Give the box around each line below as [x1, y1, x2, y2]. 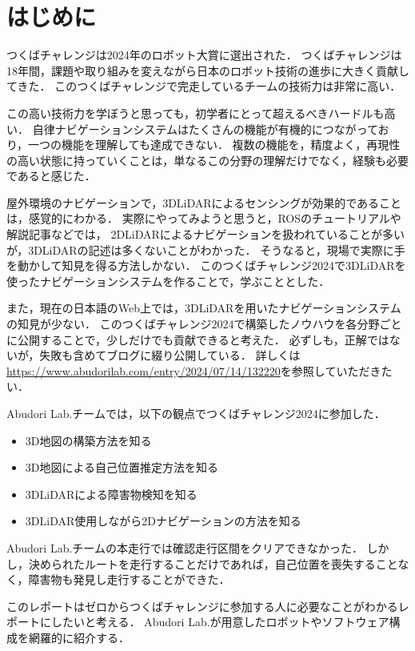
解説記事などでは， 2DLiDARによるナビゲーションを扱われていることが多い [6, 226, 405, 243]
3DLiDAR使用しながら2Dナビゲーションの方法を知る [25, 512, 301, 529]
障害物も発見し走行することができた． [28, 571, 230, 588]
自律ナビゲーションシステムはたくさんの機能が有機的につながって [32, 120, 378, 137]
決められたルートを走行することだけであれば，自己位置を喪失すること [28, 555, 398, 572]
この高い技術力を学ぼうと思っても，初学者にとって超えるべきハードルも [6, 104, 385, 121]
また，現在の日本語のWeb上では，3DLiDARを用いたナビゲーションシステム [6, 299, 401, 316]
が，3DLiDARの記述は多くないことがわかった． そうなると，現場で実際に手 [6, 241, 405, 258]
